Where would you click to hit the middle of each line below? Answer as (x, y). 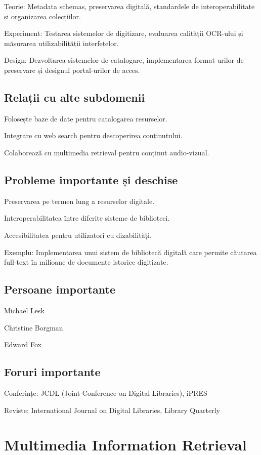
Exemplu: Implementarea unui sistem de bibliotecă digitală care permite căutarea (130, 252)
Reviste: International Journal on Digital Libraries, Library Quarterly (112, 410)
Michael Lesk (24, 310)
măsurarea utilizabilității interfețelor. (61, 43)
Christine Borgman (34, 327)
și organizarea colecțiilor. (42, 16)
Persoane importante (60, 289)
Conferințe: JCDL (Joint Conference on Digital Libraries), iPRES (106, 392)
